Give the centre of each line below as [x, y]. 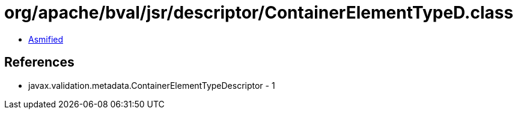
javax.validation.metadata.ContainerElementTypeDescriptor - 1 [152, 85]
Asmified [46, 39]
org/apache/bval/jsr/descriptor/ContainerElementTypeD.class [259, 13]
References [39, 62]
